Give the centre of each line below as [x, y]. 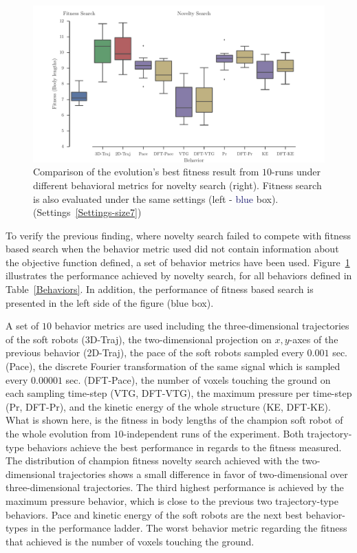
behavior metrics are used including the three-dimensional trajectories [202, 326]
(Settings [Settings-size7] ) [87, 212]
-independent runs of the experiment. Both [214, 434]
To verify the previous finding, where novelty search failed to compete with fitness [178, 235]
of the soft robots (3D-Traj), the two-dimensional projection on [139, 339]
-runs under [296, 172]
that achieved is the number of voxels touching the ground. [130, 541]
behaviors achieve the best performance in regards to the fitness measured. [184, 447]
